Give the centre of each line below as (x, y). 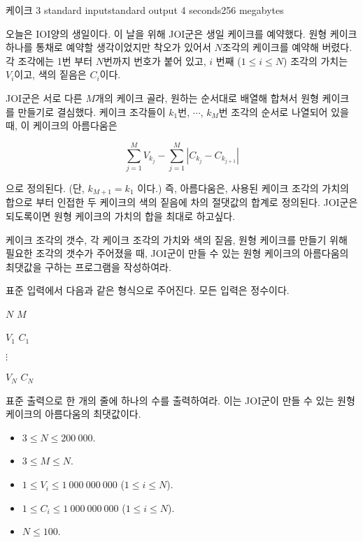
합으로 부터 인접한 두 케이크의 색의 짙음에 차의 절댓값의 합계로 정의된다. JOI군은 (182, 202)
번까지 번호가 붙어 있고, (155, 60)
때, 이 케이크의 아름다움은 (62, 125)
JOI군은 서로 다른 (44, 97)
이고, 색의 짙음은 (50, 74)
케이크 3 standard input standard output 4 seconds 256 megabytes (145, 10)
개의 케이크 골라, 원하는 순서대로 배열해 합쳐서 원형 (207, 97)
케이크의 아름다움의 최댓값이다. (73, 414)
